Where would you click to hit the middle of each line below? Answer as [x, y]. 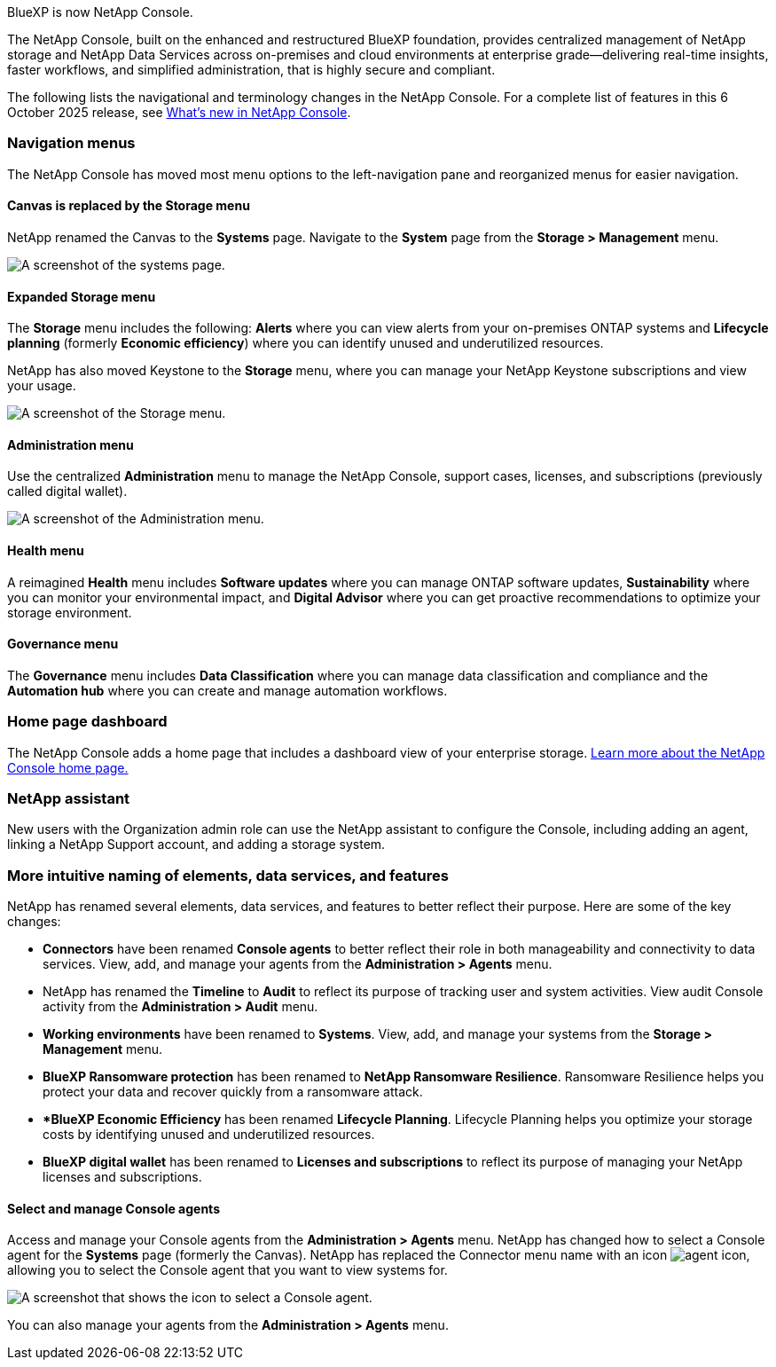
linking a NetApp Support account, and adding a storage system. [196, 845]
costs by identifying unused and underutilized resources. [209, 1135]
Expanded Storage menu [82, 296]
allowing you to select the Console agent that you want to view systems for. [227, 1270]
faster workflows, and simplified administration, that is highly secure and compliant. [251, 70]
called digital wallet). [67, 491]
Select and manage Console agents [114, 1208]
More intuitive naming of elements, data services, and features [228, 875]
